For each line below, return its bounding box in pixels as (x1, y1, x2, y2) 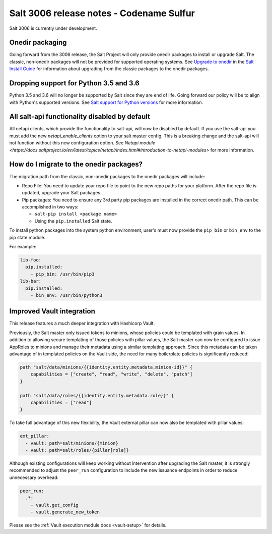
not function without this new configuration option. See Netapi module (9, 140, 156, 146)
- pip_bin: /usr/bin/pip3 (30, 271, 95, 277)
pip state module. (9, 234, 46, 240)
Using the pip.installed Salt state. (34, 218, 112, 224)
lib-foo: (20, 257, 42, 263)
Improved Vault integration (9, 307, 95, 315)
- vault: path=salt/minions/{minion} (25, 440, 118, 446)
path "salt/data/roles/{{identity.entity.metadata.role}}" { (20, 393, 174, 398)
